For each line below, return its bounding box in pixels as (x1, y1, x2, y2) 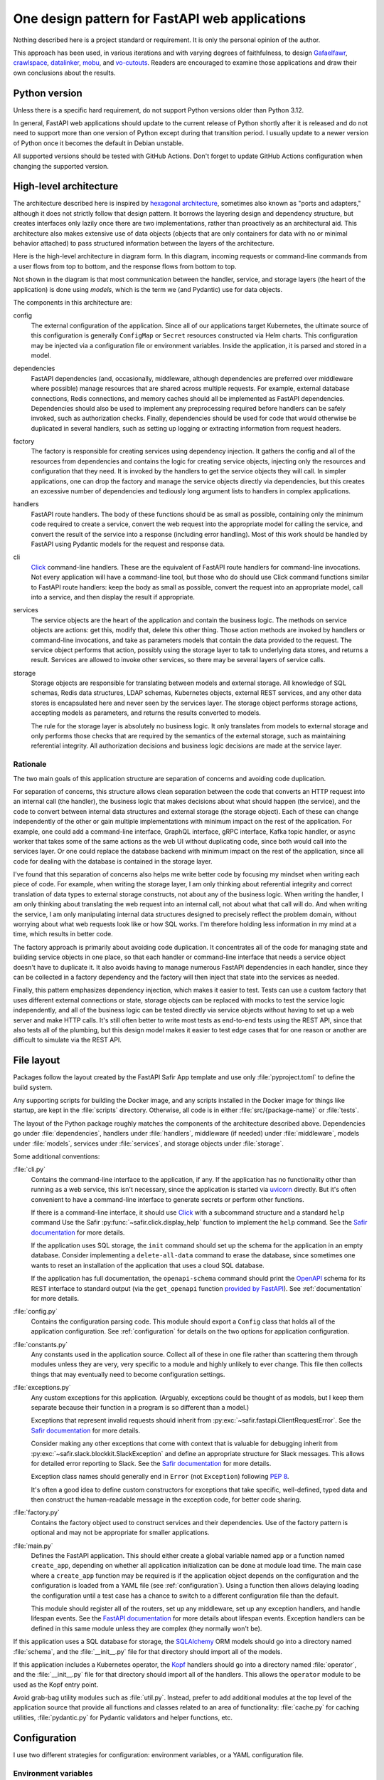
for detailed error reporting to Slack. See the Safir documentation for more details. (31, 1459, 272, 1467)
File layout (13, 1054, 60, 1067)
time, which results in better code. (13, 930, 113, 938)
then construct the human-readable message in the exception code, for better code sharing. (31, 1495, 302, 1504)
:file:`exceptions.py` (13, 1383, 71, 1392)
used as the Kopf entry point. (13, 1680, 99, 1689)
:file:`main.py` (13, 1541, 53, 1550)
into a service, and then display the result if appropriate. (31, 592, 196, 601)
